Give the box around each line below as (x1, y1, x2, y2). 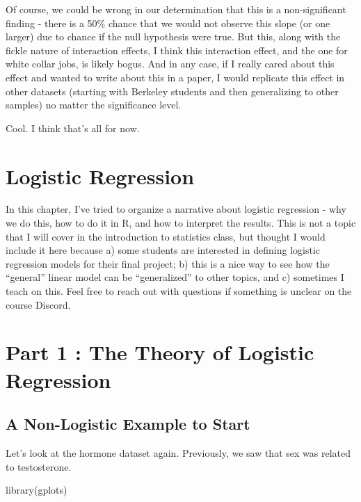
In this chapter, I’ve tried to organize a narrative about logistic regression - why (6, 202, 346, 216)
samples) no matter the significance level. (6, 97, 182, 112)
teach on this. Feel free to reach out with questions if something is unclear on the (6, 284, 352, 298)
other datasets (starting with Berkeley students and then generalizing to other (6, 83, 339, 98)
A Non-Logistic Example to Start (6, 413, 250, 435)
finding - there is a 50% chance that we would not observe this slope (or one (6, 15, 330, 30)
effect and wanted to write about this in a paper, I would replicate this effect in (6, 70, 345, 84)
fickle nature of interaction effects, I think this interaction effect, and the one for (6, 42, 348, 57)
